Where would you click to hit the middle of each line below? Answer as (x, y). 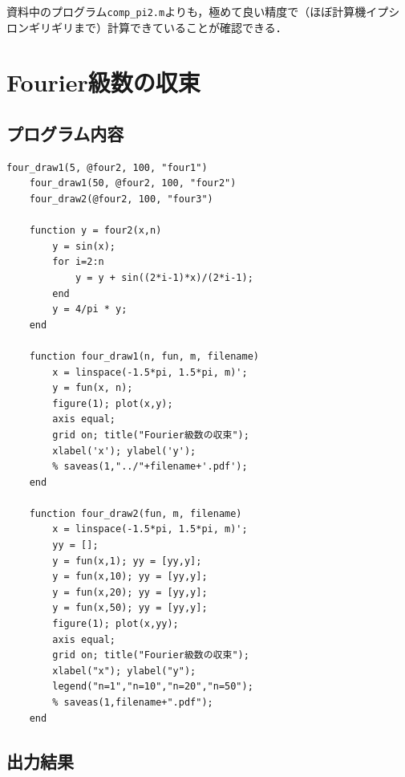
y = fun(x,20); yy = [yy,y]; (130, 592)
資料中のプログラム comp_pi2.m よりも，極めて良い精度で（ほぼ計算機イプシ (203, 11)
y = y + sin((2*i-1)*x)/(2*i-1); (164, 277)
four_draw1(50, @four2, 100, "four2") (133, 183)
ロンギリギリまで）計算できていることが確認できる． (147, 27)
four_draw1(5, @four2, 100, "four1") (107, 167)
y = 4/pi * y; (90, 309)
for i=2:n (78, 262)
